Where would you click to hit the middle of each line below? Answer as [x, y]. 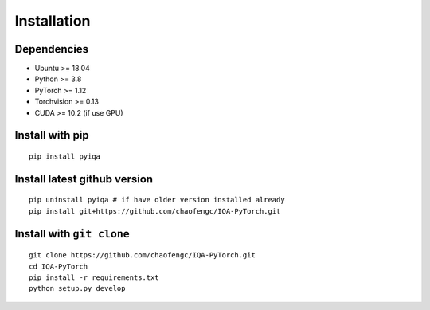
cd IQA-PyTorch [59, 266]
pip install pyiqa [65, 157]
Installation [53, 21]
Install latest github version [84, 179]
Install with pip [52, 135]
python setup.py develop [77, 288]
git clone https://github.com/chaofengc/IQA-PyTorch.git [143, 255]
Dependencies [52, 49]
